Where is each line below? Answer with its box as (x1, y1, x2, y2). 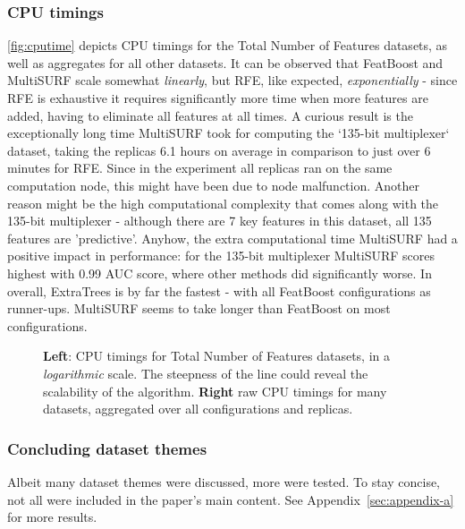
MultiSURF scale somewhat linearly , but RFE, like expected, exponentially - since (7, 71, 458, 90)
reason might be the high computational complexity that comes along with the (7, 193, 439, 212)
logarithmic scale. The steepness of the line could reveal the (43, 363, 368, 382)
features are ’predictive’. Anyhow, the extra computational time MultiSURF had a (7, 228, 458, 247)
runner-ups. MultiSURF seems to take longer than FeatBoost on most (7, 299, 391, 318)
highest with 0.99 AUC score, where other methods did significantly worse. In (7, 263, 432, 282)
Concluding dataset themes (7, 437, 207, 459)
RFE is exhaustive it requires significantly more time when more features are (7, 89, 428, 107)
